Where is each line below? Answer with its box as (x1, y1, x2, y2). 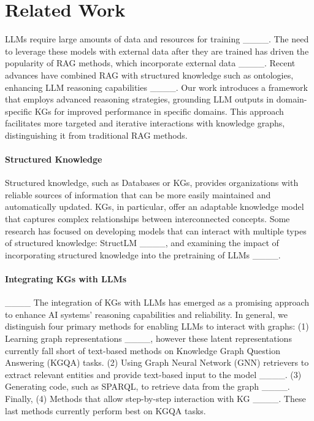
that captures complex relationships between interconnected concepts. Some (5, 212, 290, 225)
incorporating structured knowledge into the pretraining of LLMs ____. (5, 248, 281, 261)
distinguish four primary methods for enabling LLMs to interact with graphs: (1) (5, 320, 309, 333)
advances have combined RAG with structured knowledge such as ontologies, (5, 68, 294, 81)
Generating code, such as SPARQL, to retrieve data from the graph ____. (5, 380, 290, 393)
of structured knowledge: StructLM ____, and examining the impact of (5, 236, 279, 249)
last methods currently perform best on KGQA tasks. (5, 404, 206, 417)
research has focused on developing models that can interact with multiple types (5, 224, 307, 237)
